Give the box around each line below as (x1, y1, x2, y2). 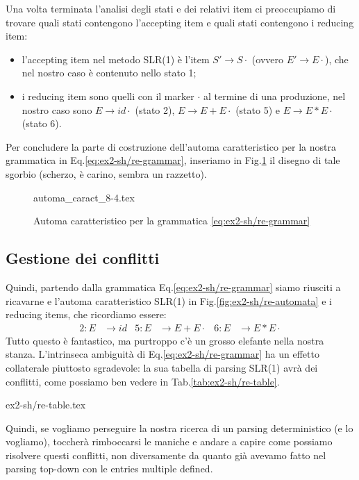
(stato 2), (135, 102, 175, 117)
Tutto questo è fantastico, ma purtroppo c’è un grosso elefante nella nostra (6, 333, 324, 347)
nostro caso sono (22, 102, 92, 117)
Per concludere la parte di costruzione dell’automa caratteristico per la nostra (6, 139, 336, 154)
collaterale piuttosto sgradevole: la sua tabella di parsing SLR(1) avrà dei (6, 360, 318, 374)
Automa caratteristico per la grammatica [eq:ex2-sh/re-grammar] (33, 213, 310, 228)
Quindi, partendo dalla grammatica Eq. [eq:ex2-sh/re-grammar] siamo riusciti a (6, 279, 341, 294)
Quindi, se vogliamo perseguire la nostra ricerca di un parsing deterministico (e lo (6, 420, 353, 435)
